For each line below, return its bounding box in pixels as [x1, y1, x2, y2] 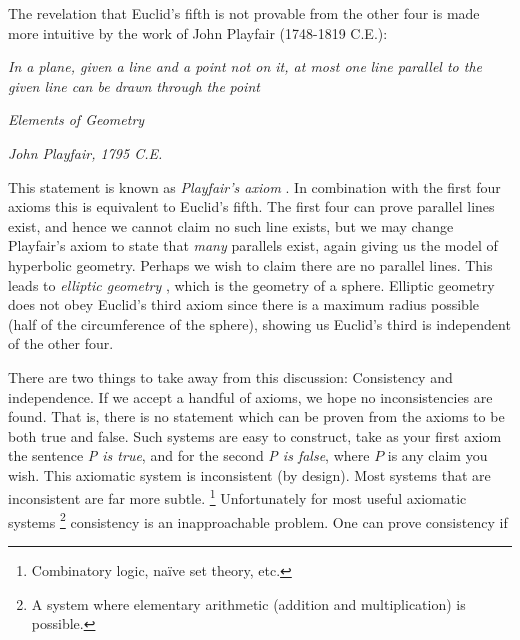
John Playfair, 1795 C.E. [8, 142, 163, 163]
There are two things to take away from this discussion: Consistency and [8, 366, 453, 387]
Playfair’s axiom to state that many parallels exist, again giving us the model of [8, 235, 498, 256]
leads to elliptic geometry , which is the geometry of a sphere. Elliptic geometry [8, 274, 495, 295]
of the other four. [8, 333, 114, 354]
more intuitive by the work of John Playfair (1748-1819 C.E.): [8, 22, 388, 43]
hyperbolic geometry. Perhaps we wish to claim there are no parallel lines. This [8, 254, 493, 275]
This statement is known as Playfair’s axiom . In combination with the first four [8, 176, 501, 197]
